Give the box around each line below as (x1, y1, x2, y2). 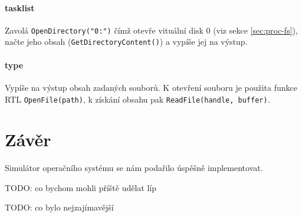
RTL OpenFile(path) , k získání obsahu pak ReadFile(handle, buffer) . (5, 93, 270, 105)
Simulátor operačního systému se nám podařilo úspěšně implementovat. (5, 162, 263, 174)
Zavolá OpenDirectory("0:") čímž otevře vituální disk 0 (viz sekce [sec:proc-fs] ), (5, 24, 298, 36)
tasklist (5, 1, 35, 14)
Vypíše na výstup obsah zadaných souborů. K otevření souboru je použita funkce (5, 81, 298, 93)
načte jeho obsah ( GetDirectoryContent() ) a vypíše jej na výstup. (5, 35, 248, 48)
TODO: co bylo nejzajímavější (5, 201, 114, 213)
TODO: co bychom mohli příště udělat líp (5, 181, 156, 193)
